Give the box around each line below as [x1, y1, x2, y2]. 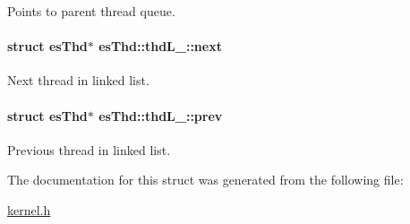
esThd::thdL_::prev [98, 106, 223, 125]
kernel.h [7, 200, 51, 219]
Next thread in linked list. [7, 71, 149, 90]
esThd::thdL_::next [98, 37, 222, 56]
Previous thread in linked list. [7, 140, 171, 159]
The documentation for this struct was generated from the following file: [7, 170, 404, 189]
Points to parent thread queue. [7, 2, 175, 20]
